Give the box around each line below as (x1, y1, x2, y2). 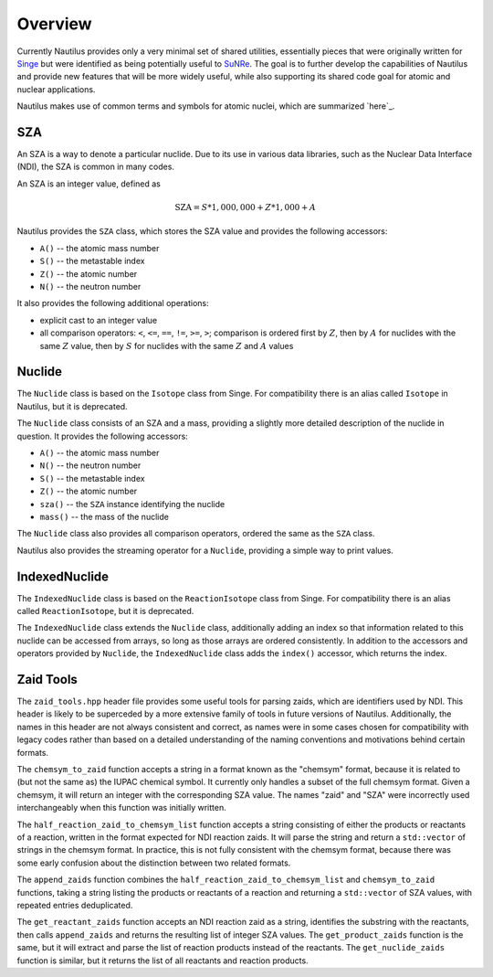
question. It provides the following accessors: (16, 430, 189, 441)
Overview (16, 14, 92, 34)
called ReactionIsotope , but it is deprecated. (16, 606, 194, 616)
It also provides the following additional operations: (16, 298, 209, 309)
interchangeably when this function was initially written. (16, 802, 227, 813)
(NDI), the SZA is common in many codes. (16, 161, 175, 173)
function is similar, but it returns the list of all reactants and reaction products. (16, 955, 309, 966)
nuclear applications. (16, 83, 96, 95)
